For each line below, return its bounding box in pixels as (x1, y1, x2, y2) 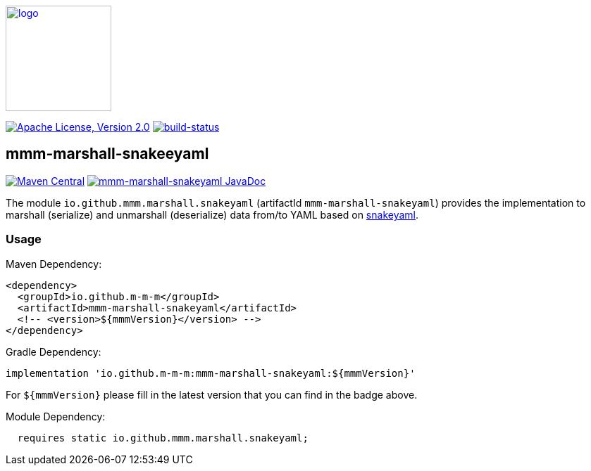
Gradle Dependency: (6, 345, 101, 358)
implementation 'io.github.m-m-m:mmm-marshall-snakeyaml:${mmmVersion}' (6, 367, 416, 379)
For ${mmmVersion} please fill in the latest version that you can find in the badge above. (6, 388, 418, 401)
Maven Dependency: (6, 257, 102, 270)
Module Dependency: (6, 410, 106, 422)
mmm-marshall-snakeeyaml (6, 145, 209, 163)
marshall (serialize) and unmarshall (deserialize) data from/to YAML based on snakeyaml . (6, 208, 419, 221)
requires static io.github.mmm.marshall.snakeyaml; (17, 432, 309, 444)
